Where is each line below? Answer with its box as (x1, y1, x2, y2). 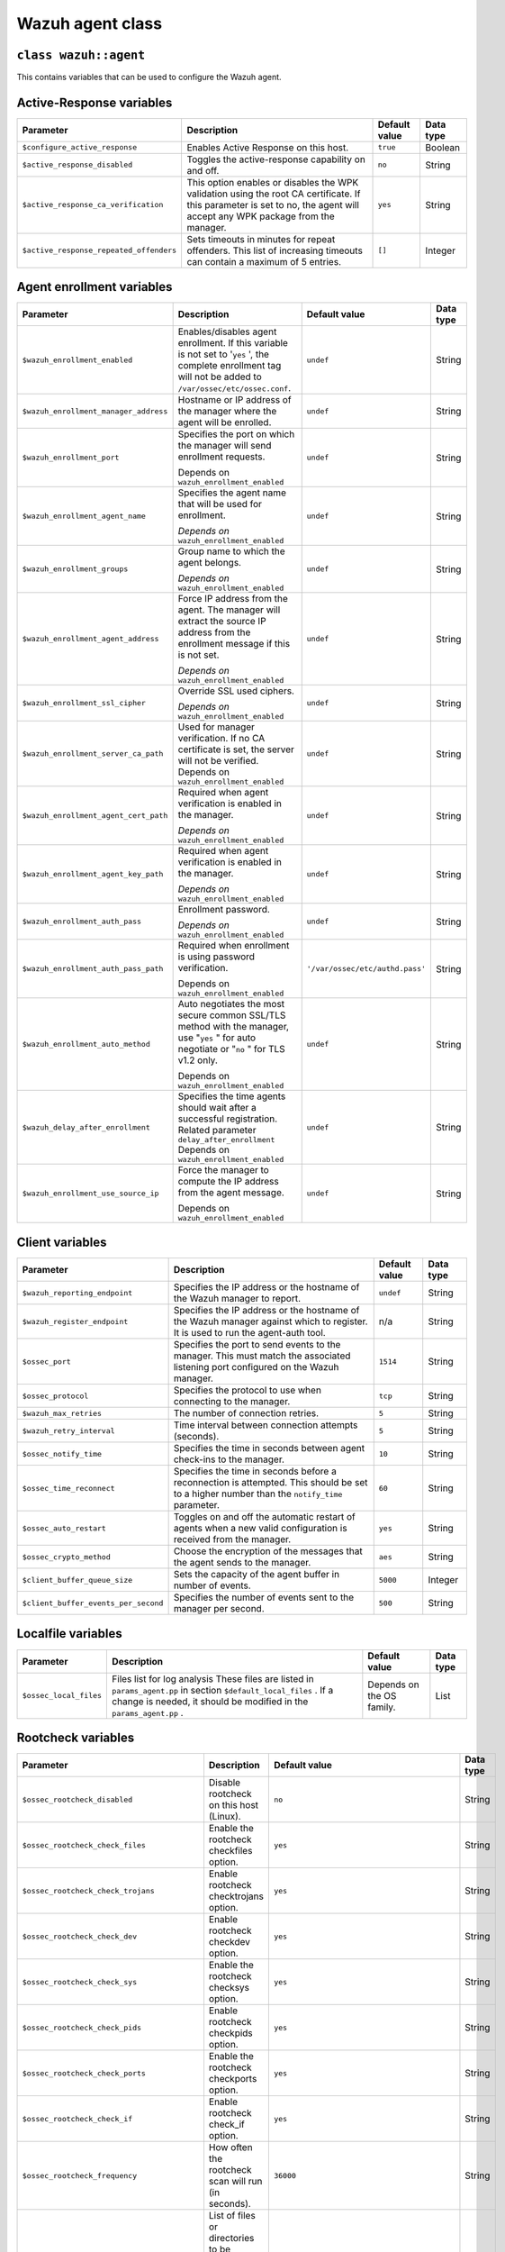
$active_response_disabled (22, 160, 133, 170)
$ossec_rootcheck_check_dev (22, 1931, 138, 1941)
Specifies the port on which (177, 428, 295, 440)
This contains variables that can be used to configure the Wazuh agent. (16, 72, 283, 83)
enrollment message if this (177, 638, 291, 650)
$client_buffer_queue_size (22, 1575, 133, 1585)
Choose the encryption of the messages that (173, 1545, 364, 1557)
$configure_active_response (22, 142, 138, 152)
